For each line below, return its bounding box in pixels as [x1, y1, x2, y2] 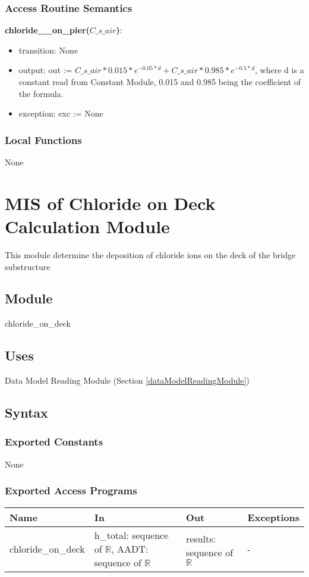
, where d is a [255, 64, 304, 76]
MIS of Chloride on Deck [5, 190, 216, 215]
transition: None [18, 43, 78, 56]
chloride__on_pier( [5, 24, 90, 36]
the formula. [18, 87, 64, 99]
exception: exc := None [18, 107, 103, 120]
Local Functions [5, 132, 82, 147]
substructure [5, 260, 51, 272]
